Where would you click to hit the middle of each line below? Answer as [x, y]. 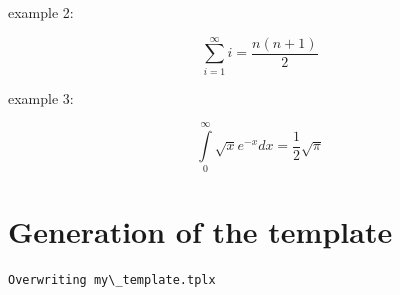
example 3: [41, 97]
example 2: [41, 12]
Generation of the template [200, 230]
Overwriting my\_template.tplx [112, 279]
